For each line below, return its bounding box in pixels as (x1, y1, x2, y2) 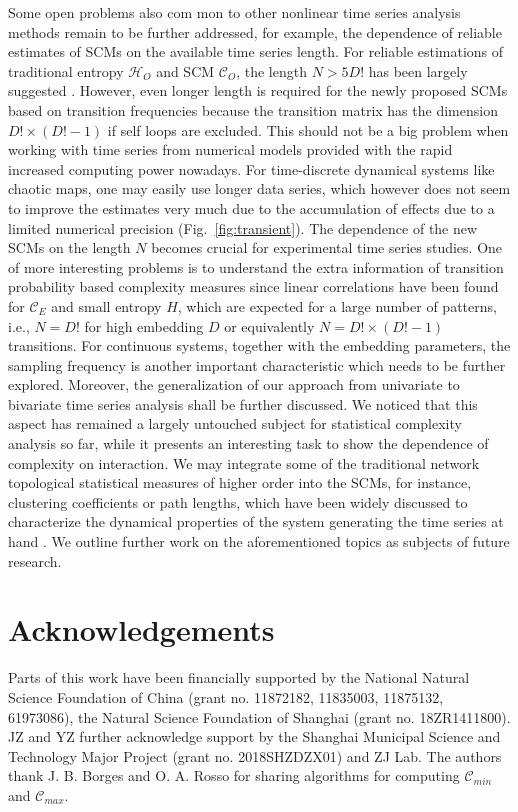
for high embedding (84, 315, 204, 336)
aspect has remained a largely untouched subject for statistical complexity (8, 413, 462, 434)
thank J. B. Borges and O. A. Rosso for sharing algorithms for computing (8, 765, 460, 786)
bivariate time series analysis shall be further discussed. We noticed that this (8, 393, 478, 414)
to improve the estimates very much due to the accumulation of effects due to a (8, 197, 495, 218)
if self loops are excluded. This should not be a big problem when (107, 119, 509, 140)
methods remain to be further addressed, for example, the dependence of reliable (8, 21, 502, 42)
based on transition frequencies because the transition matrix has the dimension (8, 99, 498, 120)
